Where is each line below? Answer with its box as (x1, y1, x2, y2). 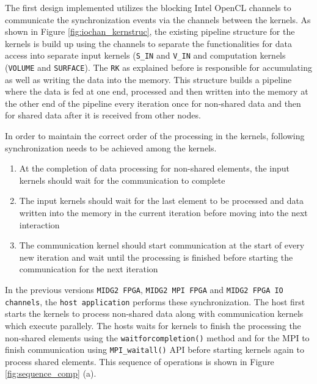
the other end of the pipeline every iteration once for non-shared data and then (5, 96, 301, 109)
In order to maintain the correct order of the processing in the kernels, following (5, 129, 305, 142)
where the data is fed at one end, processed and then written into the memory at (5, 85, 308, 98)
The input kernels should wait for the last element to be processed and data (19, 194, 304, 207)
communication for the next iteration (19, 263, 158, 275)
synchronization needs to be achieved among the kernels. (5, 141, 217, 154)
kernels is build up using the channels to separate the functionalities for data (5, 37, 292, 49)
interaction (19, 218, 60, 231)
